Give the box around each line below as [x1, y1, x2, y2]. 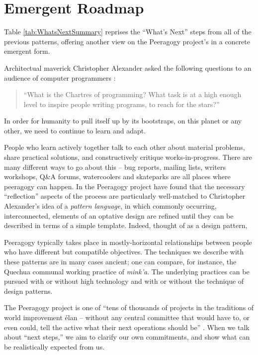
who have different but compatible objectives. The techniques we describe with [4, 246, 244, 257]
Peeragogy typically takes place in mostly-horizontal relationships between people [4, 237, 252, 247]
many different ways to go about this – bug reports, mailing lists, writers [4, 161, 226, 172]
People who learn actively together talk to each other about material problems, [4, 142, 245, 152]
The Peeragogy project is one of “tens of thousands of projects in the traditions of [4, 302, 254, 313]
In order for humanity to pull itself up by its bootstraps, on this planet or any [4, 116, 242, 126]
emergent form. [4, 46, 50, 56]
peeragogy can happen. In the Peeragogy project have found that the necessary [4, 181, 245, 191]
